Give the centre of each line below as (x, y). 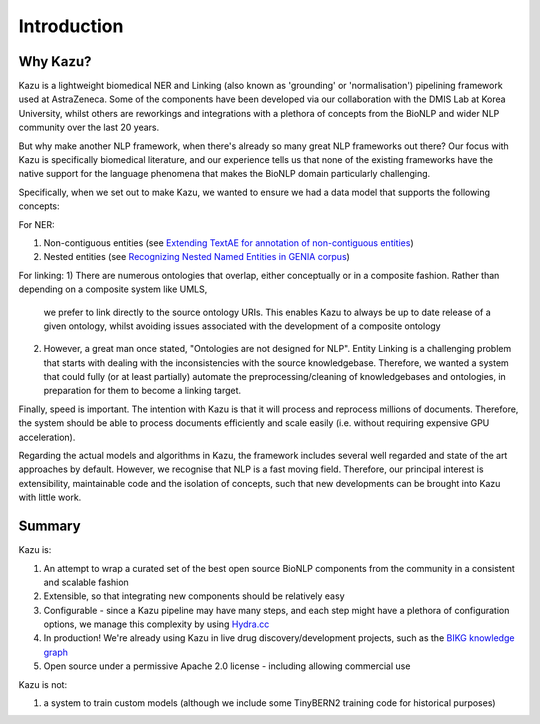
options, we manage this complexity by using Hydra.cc (156, 624)
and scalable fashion (86, 582)
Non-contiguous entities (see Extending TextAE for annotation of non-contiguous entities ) (228, 242)
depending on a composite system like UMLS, (113, 289)
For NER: (36, 224)
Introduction (71, 26)
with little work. (50, 497)
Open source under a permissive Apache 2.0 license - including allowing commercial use (227, 666)
